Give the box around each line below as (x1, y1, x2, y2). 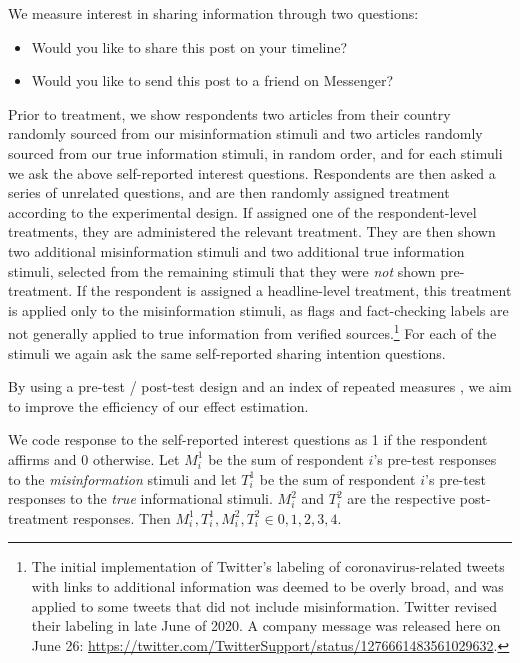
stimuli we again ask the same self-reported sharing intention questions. (8, 342, 446, 363)
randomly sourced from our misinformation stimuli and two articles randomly (8, 123, 483, 144)
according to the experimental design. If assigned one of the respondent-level (8, 201, 477, 222)
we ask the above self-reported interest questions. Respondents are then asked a (8, 162, 496, 183)
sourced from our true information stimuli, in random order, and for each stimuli (8, 142, 503, 163)
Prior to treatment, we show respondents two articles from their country (8, 103, 451, 124)
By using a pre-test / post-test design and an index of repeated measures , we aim (8, 376, 512, 397)
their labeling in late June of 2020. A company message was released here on (31, 615, 501, 636)
